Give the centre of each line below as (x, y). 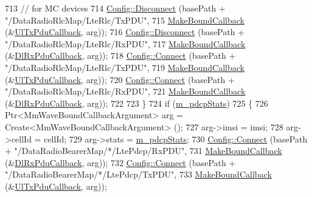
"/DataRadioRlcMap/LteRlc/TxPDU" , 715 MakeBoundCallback (125, 20)
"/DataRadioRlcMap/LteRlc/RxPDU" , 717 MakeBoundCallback (125, 43)
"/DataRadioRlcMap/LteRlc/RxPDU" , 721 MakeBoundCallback (125, 91)
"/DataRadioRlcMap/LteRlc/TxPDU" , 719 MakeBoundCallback (125, 67)
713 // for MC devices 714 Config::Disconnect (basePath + (115, 8)
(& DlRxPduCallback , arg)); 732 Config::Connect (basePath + (120, 162)
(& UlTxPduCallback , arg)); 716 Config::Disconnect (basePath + (125, 32)
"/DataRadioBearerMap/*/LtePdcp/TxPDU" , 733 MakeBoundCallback (138, 174)
